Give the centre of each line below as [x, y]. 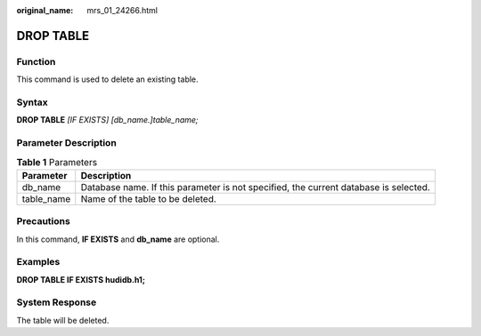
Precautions [43, 221]
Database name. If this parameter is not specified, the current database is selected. [256, 187]
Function [36, 61]
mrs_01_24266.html [122, 10]
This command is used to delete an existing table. [108, 79]
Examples [38, 262]
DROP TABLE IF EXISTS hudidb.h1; [81, 279]
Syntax [32, 102]
